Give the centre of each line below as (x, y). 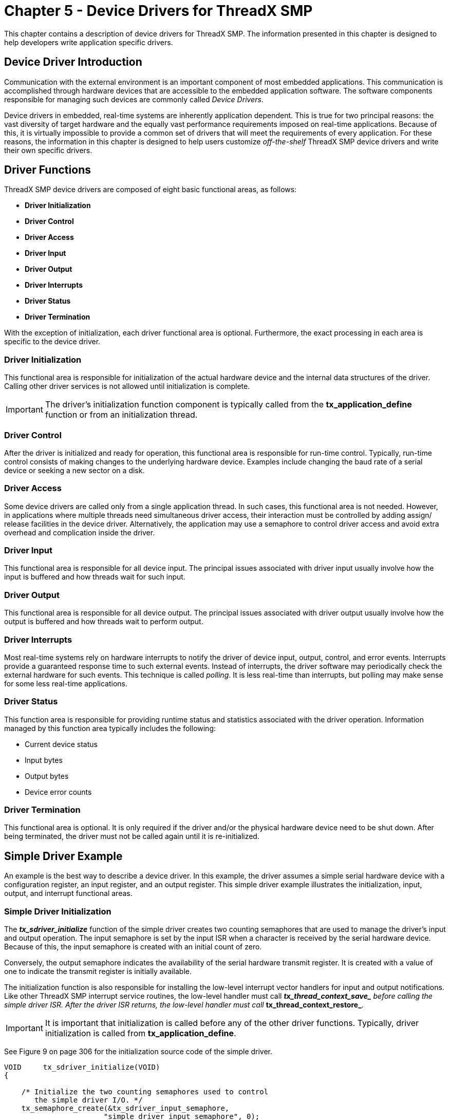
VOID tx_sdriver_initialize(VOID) (82, 1067)
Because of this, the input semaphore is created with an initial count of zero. (133, 947)
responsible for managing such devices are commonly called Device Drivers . (134, 99)
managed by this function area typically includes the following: (110, 728)
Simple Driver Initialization (58, 911)
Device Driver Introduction (73, 62)
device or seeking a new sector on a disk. (74, 470)
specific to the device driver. (52, 342)
